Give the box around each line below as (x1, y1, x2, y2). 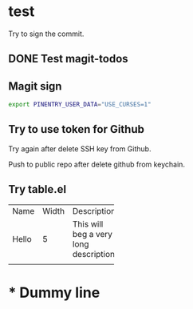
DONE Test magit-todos (8, 52, 129, 66)
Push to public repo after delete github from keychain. (8, 159, 186, 169)
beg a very (72, 228, 113, 239)
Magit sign (8, 79, 62, 93)
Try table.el (8, 183, 66, 196)
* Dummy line (8, 283, 100, 302)
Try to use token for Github (8, 122, 145, 136)
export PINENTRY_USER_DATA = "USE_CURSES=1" (8, 101, 152, 109)
